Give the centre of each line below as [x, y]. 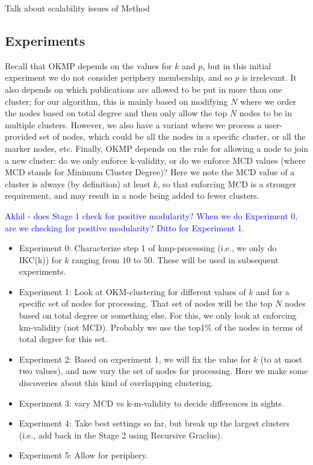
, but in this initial [237, 65]
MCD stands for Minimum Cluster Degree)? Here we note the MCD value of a [150, 172]
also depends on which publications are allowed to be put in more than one [144, 89]
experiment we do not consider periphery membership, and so [119, 77]
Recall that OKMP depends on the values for [88, 65]
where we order [268, 101]
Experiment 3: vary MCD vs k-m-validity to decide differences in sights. [152, 403]
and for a [273, 291]
